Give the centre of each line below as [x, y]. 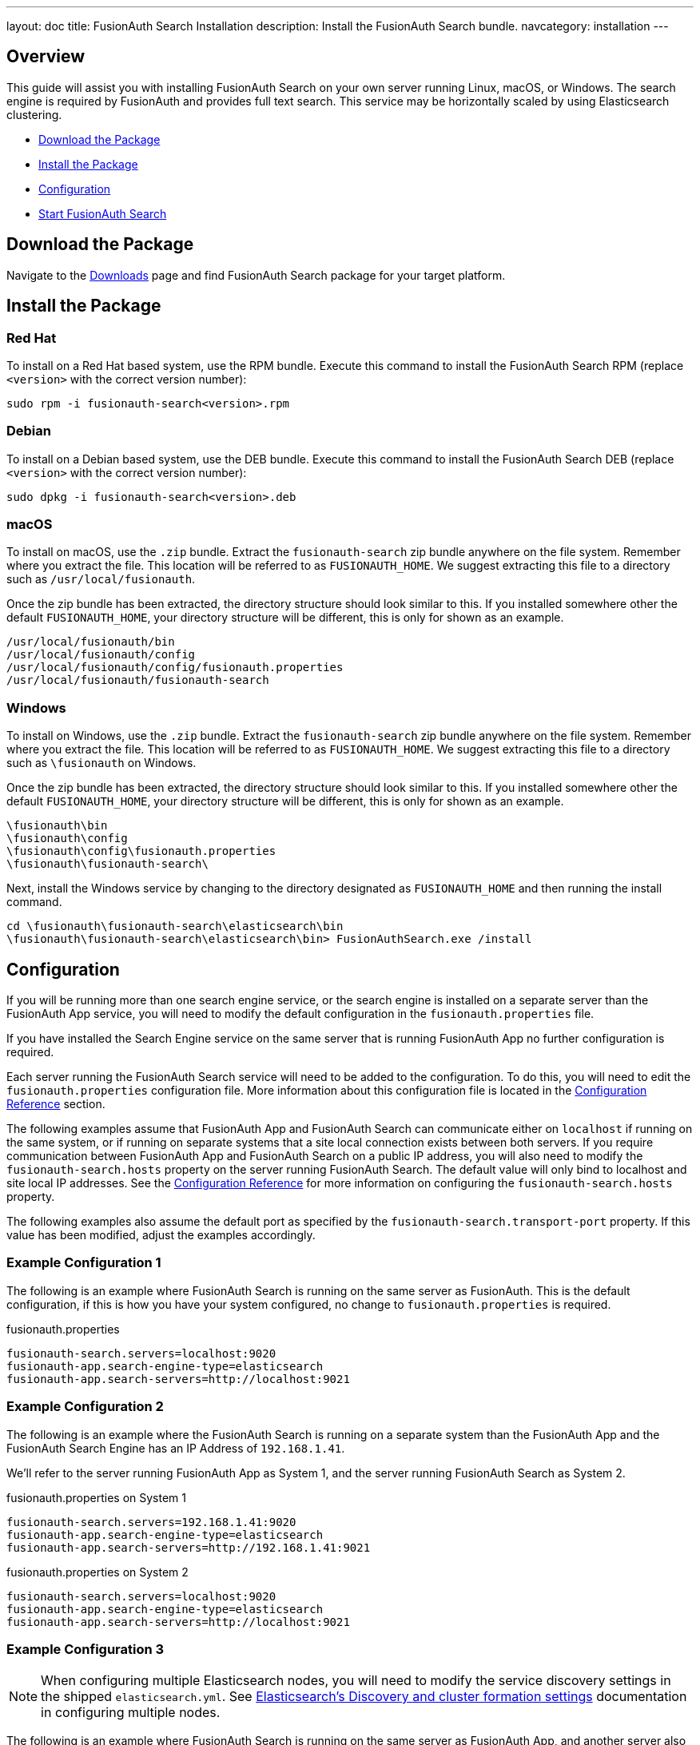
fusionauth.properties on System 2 [97, 1572]
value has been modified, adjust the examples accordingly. [161, 1235]
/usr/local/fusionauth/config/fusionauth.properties [175, 668]
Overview [46, 57]
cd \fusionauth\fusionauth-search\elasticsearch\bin [175, 926]
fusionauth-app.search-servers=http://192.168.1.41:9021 [189, 1547]
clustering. [34, 114]
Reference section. [56, 1104]
